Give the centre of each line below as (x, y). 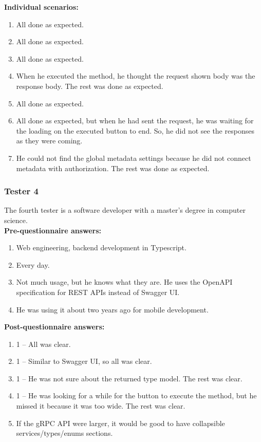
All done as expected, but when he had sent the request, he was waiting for (135, 121)
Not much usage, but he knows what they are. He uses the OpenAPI (124, 282)
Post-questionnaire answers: (54, 327)
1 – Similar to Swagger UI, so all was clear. (84, 361)
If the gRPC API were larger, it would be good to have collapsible (120, 423)
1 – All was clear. (43, 344)
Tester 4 (21, 191)
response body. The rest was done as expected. (90, 86)
